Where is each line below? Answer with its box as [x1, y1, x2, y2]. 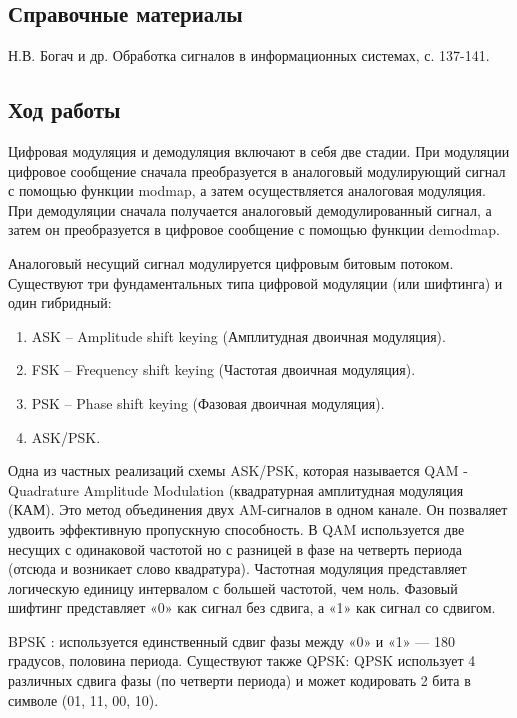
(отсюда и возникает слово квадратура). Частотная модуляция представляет [8, 558, 467, 579]
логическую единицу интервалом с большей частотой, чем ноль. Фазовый [8, 577, 458, 598]
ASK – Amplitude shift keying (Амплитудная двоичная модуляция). [31, 325, 446, 346]
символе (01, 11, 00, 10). [8, 689, 159, 710]
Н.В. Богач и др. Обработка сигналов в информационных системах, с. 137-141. [8, 45, 490, 66]
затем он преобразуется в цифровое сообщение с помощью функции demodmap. [8, 219, 500, 240]
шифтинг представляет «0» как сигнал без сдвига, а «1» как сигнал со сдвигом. [8, 597, 496, 618]
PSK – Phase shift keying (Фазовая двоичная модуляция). [31, 392, 385, 413]
